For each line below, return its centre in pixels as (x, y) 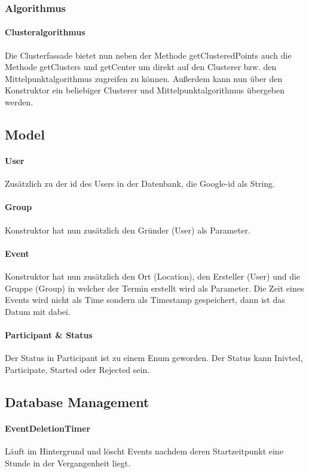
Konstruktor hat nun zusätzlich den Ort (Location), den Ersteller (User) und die (153, 276)
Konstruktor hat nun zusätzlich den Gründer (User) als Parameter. (128, 230)
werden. (19, 102)
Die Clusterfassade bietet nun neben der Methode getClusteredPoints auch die (148, 55)
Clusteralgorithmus (45, 32)
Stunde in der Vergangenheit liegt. (68, 463)
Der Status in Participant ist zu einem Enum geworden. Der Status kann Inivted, (154, 358)
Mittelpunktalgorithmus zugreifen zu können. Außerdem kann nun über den (144, 78)
